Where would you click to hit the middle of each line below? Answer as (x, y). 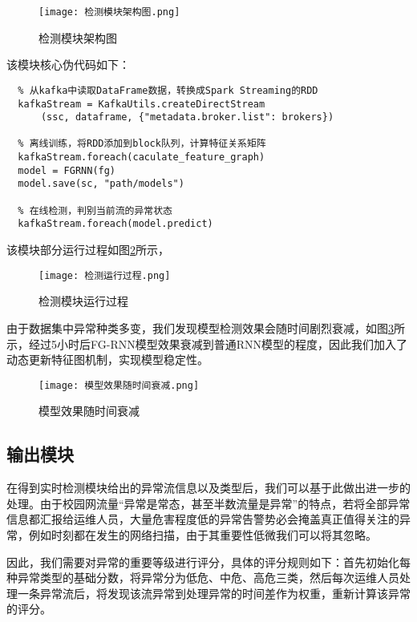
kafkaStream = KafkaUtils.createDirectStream (142, 104)
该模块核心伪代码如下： (68, 65)
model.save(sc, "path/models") (101, 184)
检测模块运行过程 (83, 301)
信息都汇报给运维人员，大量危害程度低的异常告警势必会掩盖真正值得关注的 (203, 519)
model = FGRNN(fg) (67, 170)
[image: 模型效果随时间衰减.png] (119, 385)
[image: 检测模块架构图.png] (109, 12)
